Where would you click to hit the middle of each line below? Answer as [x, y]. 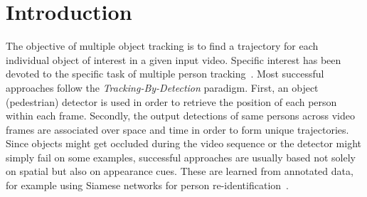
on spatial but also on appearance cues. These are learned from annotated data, [180, 171]
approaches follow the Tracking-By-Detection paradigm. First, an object [162, 87]
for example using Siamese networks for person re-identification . [147, 185]
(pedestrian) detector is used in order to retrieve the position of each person [171, 101]
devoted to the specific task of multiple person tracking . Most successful [165, 74]
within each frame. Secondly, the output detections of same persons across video [180, 116]
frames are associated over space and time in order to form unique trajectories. [177, 129]
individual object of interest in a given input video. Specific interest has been [174, 59]
